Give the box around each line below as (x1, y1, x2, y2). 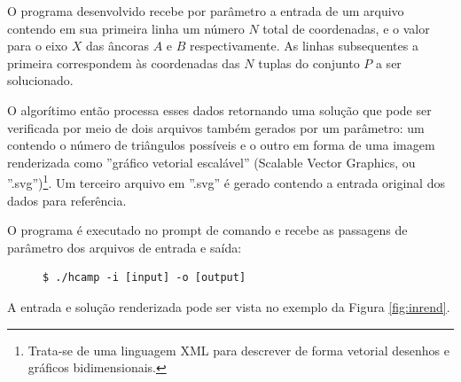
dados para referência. (7, 191, 127, 209)
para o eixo (7, 36, 68, 55)
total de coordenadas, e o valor (262, 19, 430, 37)
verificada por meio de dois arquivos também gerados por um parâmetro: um (7, 118, 425, 136)
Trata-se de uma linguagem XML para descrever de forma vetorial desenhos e (27, 340, 449, 359)
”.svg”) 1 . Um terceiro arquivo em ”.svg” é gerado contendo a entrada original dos (7, 171, 445, 191)
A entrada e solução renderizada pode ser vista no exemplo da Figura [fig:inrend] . (7, 297, 450, 316)
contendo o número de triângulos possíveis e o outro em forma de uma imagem (7, 136, 435, 154)
